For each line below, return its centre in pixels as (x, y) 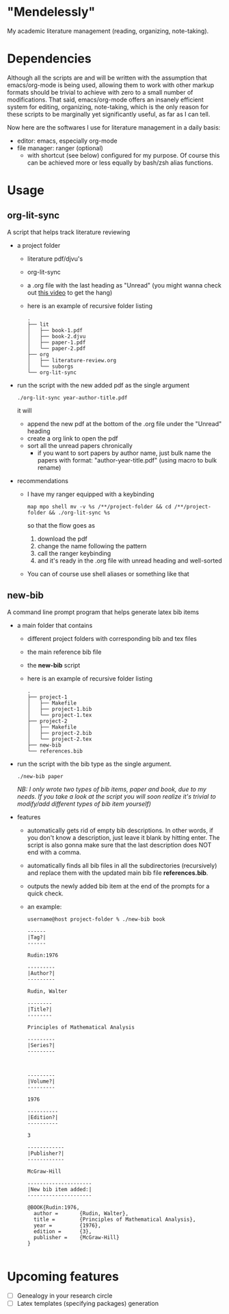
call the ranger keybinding (74, 553)
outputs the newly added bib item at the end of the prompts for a (118, 886)
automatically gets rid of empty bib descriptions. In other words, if (120, 830)
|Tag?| (37, 937)
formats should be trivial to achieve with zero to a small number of (100, 92)
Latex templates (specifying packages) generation (88, 1303)
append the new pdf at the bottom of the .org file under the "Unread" (124, 423)
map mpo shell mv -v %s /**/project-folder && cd (99, 506)
